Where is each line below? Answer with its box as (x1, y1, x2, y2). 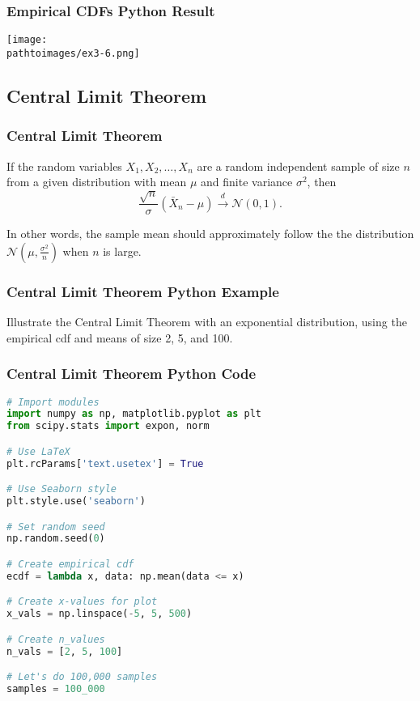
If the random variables (6, 157, 122, 174)
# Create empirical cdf (6, 559, 134, 571)
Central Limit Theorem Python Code (6, 363, 257, 384)
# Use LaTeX (6, 445, 70, 457)
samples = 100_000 (6, 683, 105, 695)
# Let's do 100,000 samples (6, 671, 158, 683)
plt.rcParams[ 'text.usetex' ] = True (6, 457, 204, 469)
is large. (103, 242, 142, 259)
